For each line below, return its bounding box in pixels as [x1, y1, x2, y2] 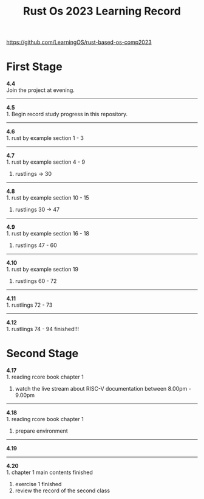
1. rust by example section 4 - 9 [6, 158, 86, 166]
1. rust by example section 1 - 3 [6, 134, 84, 142]
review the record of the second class [15, 487, 110, 494]
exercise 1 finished [15, 481, 62, 488]
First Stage [6, 60, 63, 74]
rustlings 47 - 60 [15, 242, 58, 249]
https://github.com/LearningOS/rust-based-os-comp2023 [6, 38, 152, 46]
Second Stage [6, 347, 79, 360]
